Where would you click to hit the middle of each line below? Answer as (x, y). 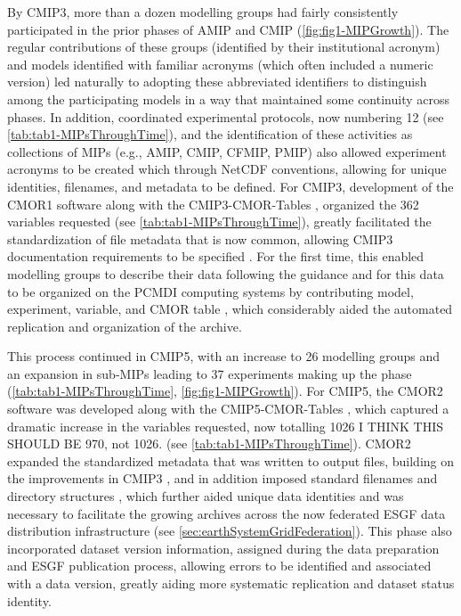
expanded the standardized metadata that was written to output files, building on (231, 460)
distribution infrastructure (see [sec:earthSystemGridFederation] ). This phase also (230, 531)
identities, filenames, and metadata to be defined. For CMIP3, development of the (230, 186)
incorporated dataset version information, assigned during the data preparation (223, 548)
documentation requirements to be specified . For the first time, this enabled (216, 256)
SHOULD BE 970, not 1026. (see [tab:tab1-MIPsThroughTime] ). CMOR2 (209, 444)
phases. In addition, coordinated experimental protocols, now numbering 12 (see (226, 116)
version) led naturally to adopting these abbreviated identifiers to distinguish (217, 82)
